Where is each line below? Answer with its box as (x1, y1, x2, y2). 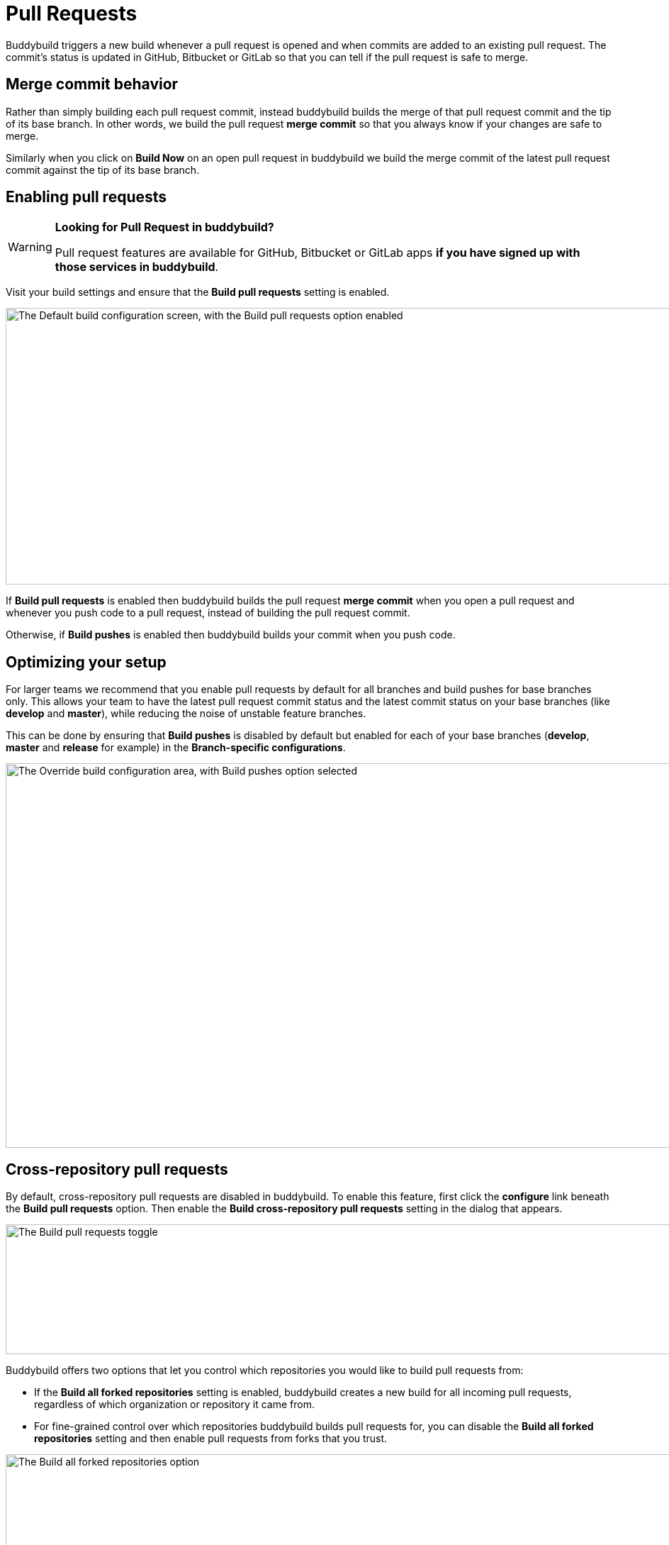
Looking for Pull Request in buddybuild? (55, 220, 274, 235)
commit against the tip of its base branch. (6, 163, 200, 176)
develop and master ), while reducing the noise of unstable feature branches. (6, 707, 366, 720)
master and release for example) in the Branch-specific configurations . (6, 741, 346, 754)
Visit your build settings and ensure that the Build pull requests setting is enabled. (6, 286, 390, 299)
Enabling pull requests (6, 188, 167, 206)
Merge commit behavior (6, 75, 179, 94)
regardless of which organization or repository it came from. (34, 1398, 315, 1411)
